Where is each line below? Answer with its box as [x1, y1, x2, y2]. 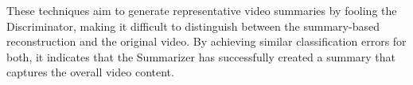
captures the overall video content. [6, 64, 174, 80]
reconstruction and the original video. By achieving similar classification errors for [6, 33, 407, 50]
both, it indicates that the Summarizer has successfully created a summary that [6, 48, 396, 65]
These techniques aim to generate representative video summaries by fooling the [6, 2, 397, 18]
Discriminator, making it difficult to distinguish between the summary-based [6, 17, 380, 34]
